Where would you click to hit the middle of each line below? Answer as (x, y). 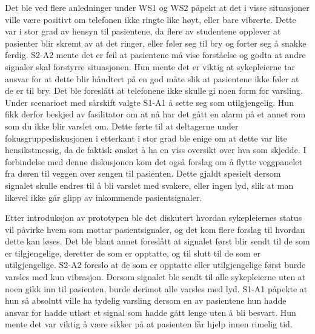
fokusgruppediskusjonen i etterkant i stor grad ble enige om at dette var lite (146, 138)
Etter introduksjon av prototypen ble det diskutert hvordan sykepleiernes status (154, 218)
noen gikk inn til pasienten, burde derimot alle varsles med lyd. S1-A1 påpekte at (156, 288)
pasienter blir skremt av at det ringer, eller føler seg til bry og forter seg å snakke (156, 43)
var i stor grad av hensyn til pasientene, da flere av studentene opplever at (143, 31)
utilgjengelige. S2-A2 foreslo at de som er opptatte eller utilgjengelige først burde (155, 265)
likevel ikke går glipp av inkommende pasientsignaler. (104, 197)
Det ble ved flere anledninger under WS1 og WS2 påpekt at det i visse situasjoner (157, 7)
